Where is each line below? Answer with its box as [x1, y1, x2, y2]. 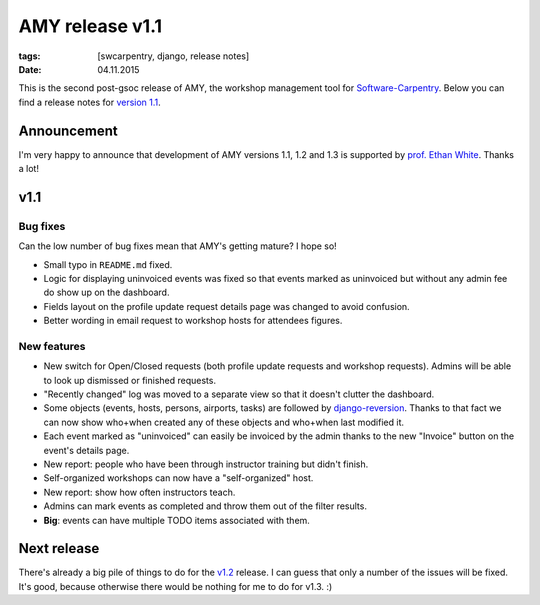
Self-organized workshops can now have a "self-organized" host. [43, 472, 314, 484]
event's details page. [43, 444, 130, 456]
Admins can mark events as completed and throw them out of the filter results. [43, 500, 367, 512]
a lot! [18, 163, 40, 175]
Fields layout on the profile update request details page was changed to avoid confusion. [43, 300, 410, 312]
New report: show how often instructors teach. [43, 486, 236, 498]
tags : [18, 50, 41, 62]
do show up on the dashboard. [43, 286, 170, 299]
